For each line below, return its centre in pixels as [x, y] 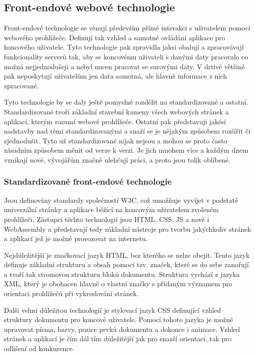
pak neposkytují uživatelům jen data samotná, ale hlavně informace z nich [115, 76]
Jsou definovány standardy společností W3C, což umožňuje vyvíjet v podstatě [121, 200]
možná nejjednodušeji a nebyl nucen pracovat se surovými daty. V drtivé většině [125, 66]
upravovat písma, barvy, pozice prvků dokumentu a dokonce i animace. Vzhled [122, 329]
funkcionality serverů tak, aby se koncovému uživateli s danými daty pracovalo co [126, 56]
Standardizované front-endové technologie [88, 181]
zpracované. [21, 85]
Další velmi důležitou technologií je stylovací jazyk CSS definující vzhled [113, 310]
